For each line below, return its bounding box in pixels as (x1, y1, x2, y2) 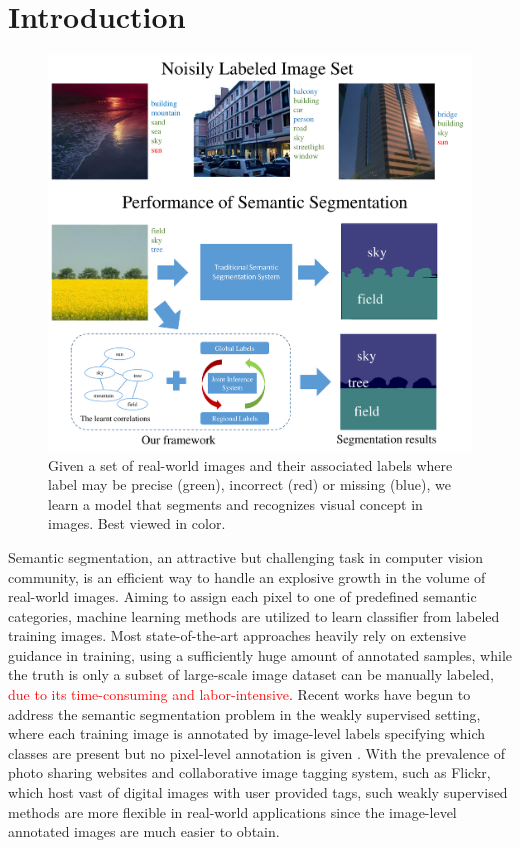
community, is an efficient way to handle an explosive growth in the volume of (8, 566, 486, 587)
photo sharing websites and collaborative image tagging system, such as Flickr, (8, 762, 491, 783)
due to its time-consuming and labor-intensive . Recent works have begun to (8, 684, 471, 705)
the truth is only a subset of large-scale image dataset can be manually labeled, (8, 664, 494, 685)
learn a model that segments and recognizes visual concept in (48, 493, 423, 514)
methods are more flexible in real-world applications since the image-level (8, 801, 457, 822)
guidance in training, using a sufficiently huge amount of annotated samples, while (8, 644, 512, 665)
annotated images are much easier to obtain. (8, 821, 280, 842)
